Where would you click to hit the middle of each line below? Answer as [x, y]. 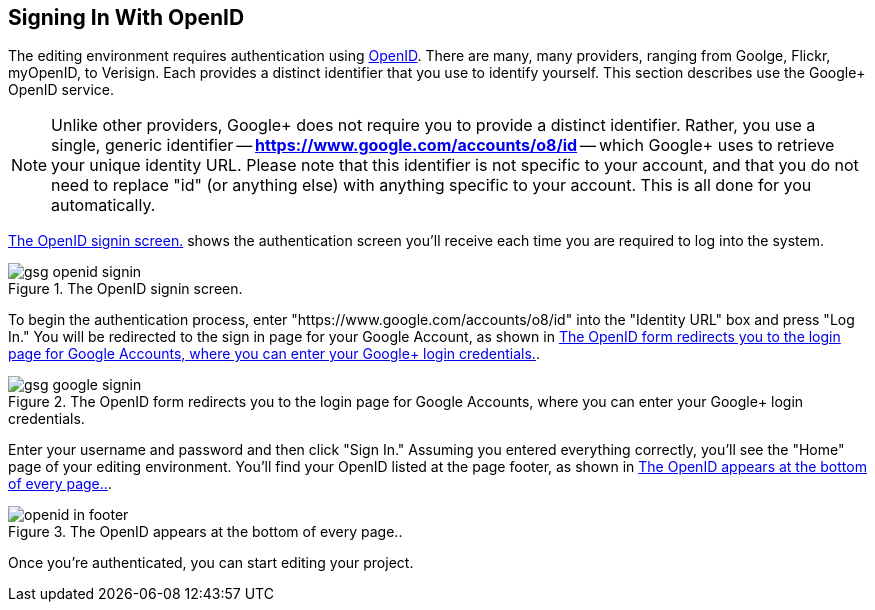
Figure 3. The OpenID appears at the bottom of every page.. [205, 532]
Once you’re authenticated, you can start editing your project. [211, 563]
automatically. [103, 205]
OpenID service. [61, 90]
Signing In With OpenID [126, 17]
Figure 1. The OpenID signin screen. [125, 289]
